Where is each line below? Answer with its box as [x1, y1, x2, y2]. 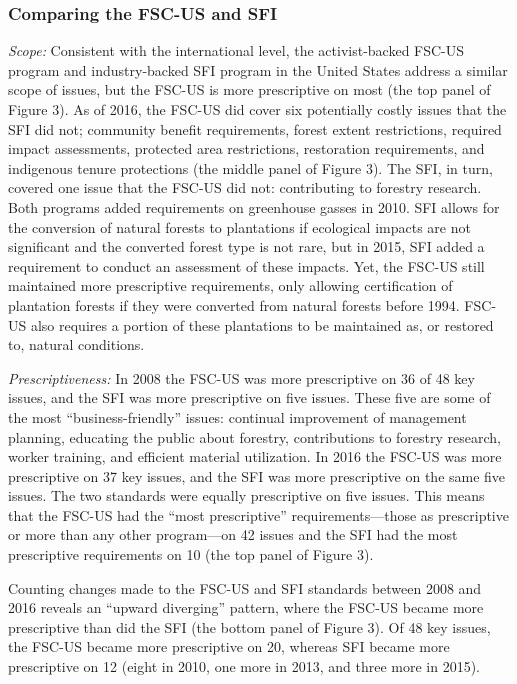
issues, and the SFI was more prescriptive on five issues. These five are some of [8, 387, 491, 408]
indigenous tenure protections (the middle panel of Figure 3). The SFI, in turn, [8, 157, 493, 178]
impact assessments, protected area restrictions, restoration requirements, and [8, 138, 485, 159]
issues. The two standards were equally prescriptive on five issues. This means [8, 485, 485, 506]
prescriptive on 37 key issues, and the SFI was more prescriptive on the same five [8, 465, 506, 486]
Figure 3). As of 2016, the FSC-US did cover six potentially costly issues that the [8, 99, 507, 119]
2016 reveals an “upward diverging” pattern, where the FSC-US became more [8, 597, 484, 618]
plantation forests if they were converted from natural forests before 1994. [8, 294, 460, 315]
